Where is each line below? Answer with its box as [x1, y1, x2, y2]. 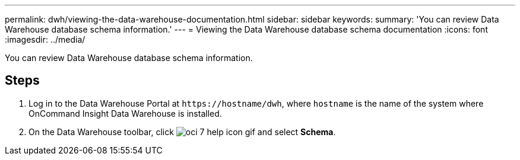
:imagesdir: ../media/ [5, 34, 85, 44]
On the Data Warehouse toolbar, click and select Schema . [28, 126, 336, 137]
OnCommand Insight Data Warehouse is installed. [28, 108, 222, 119]
